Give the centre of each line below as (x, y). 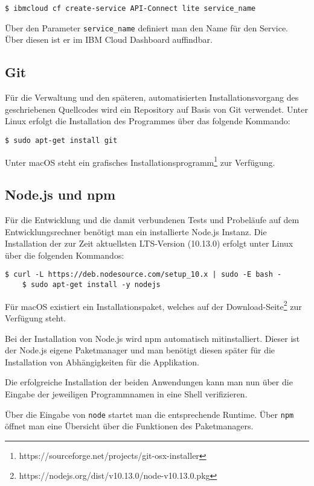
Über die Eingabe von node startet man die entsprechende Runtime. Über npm (149, 414)
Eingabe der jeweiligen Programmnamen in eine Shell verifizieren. (126, 393)
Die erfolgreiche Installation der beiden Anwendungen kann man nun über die (149, 382)
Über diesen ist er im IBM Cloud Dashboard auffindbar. (109, 39)
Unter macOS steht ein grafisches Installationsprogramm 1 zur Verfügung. (140, 161)
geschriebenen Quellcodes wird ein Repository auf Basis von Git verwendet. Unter (156, 109)
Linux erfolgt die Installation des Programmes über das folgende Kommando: (148, 121)
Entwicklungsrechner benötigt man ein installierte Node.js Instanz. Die (136, 231)
